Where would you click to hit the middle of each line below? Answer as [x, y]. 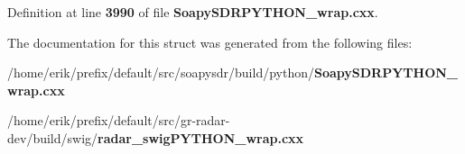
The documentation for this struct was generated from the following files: [210, 42]
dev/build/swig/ [53, 137]
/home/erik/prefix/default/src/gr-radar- [119, 120]
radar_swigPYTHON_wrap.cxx [201, 137]
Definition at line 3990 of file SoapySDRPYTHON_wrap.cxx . [193, 12]
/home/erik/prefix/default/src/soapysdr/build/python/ [161, 72]
